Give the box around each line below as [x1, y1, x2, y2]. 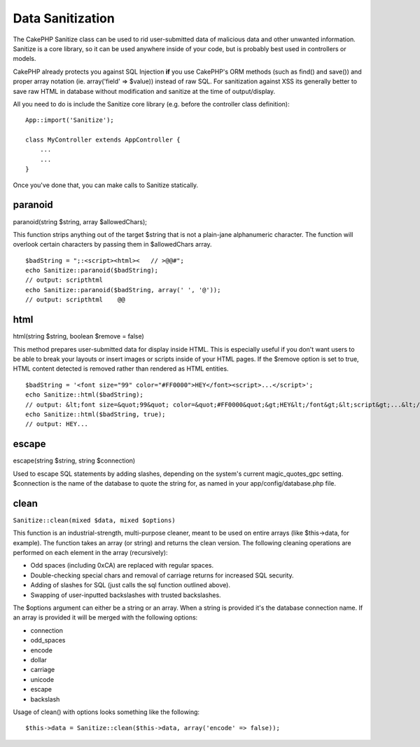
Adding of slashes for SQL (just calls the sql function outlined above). [30, 581, 231, 589]
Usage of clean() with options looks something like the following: [13, 708, 199, 716]
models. [13, 55, 36, 63]
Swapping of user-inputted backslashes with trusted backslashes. [30, 591, 221, 599]
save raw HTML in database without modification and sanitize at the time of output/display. [13, 87, 276, 95]
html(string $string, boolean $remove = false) [13, 332, 145, 341]
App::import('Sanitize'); [25, 116, 115, 124]
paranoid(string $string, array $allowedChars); [13, 217, 147, 226]
